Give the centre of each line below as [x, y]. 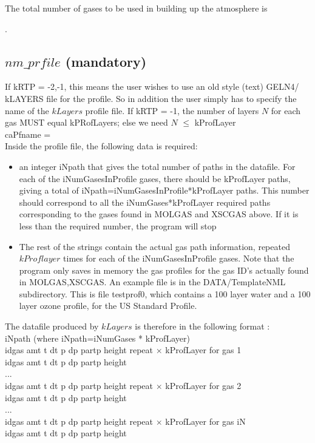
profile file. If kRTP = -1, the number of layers [172, 110]
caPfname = [28, 134]
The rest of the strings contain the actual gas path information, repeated [154, 246]
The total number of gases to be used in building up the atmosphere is [136, 8]
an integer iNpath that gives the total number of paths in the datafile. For [157, 166]
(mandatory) [106, 61]
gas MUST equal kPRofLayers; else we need [86, 122]
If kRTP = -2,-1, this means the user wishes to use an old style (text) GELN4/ [152, 86]
